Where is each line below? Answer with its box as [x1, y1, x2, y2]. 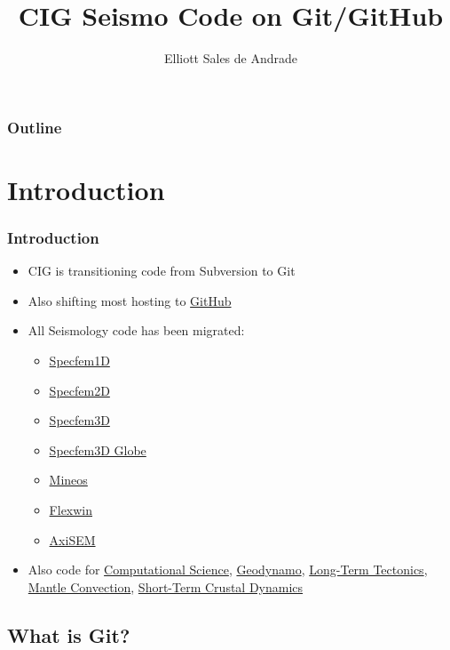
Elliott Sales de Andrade [163, 49, 298, 68]
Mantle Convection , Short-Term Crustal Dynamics [28, 577, 304, 596]
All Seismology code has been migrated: [28, 321, 245, 340]
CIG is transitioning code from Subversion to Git [28, 261, 296, 280]
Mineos [49, 470, 88, 489]
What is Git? [7, 621, 130, 648]
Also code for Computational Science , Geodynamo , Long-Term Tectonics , [28, 560, 428, 579]
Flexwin [49, 500, 93, 518]
